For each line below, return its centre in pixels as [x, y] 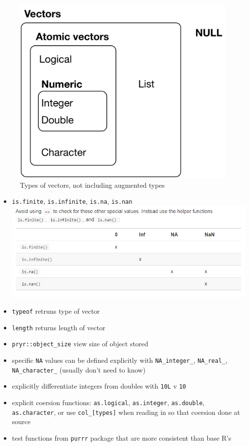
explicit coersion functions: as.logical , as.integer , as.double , [108, 402]
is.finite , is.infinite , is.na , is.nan [72, 201]
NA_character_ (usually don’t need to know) [79, 369]
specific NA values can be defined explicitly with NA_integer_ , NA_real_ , [120, 360]
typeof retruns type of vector [56, 311]
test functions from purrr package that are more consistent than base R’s [122, 437]
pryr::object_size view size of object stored [80, 344]
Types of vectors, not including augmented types [92, 185]
